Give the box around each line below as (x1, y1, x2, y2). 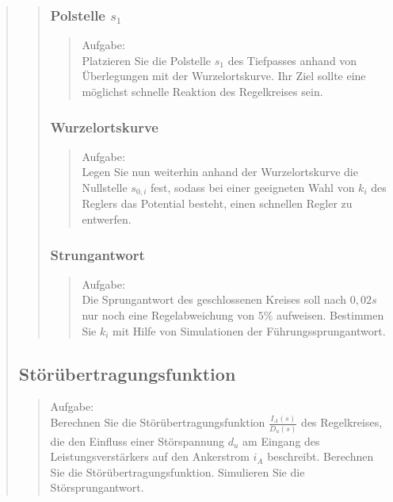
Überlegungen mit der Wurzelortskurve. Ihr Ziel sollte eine (82, 67, 366, 84)
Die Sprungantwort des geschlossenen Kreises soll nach (82, 291, 347, 308)
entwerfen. (82, 211, 132, 228)
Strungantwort (50, 244, 145, 264)
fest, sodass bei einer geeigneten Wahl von (151, 179, 355, 195)
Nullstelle (82, 179, 128, 195)
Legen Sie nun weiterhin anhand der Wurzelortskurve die (82, 163, 358, 180)
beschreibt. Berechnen (267, 448, 374, 465)
